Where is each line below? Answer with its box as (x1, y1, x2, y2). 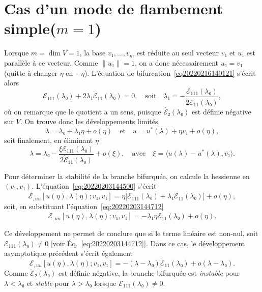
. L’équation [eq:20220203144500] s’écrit (32, 181, 157, 191)
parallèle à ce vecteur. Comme (4, 57, 98, 68)
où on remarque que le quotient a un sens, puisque (4, 106, 161, 116)
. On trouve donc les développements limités (20, 116, 158, 127)
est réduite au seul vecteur (136, 47, 219, 58)
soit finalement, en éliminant (4, 135, 93, 145)
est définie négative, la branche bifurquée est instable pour (58, 268, 240, 278)
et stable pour (26, 277, 70, 288)
